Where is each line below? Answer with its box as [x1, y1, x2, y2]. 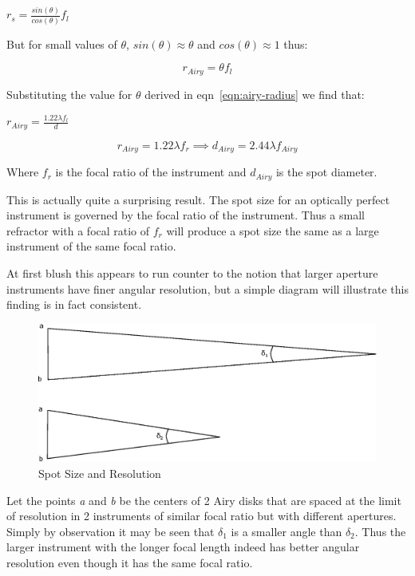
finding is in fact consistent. [6, 296, 142, 313]
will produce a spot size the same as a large [166, 222, 379, 239]
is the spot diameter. [275, 164, 377, 180]
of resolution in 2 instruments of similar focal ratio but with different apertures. [6, 507, 397, 524]
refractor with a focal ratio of [6, 222, 150, 239]
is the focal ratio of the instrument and [55, 164, 247, 180]
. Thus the [354, 523, 406, 539]
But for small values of [6, 35, 117, 52]
